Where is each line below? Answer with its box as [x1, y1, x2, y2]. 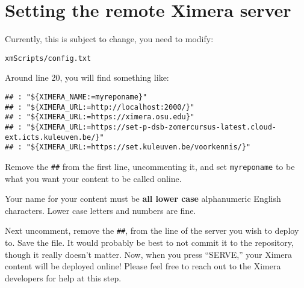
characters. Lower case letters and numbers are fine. [5, 204, 196, 216]
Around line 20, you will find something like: [5, 71, 169, 84]
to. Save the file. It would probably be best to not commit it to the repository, [5, 236, 294, 248]
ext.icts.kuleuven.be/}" [5, 133, 104, 142]
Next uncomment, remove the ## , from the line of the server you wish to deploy [5, 224, 299, 237]
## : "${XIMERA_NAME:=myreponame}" [5, 92, 147, 101]
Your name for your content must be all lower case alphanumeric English [5, 192, 281, 205]
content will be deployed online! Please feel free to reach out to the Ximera [5, 260, 281, 272]
